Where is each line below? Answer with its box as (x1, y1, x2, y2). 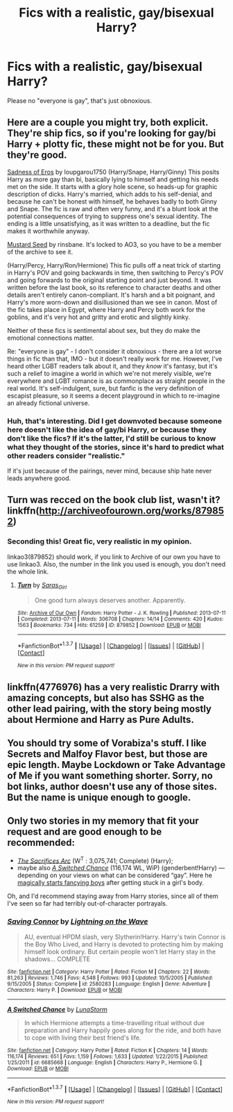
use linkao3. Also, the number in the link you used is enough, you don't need (7, 559, 226, 568)
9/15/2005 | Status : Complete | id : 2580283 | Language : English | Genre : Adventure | (7, 980, 210, 988)
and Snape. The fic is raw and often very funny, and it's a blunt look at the (7, 204, 218, 213)
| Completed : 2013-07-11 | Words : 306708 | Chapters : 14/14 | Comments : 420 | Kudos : (17, 615, 224, 623)
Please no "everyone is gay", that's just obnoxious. (7, 96, 153, 105)
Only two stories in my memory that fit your (7, 815, 199, 827)
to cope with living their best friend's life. (24, 1033, 141, 1042)
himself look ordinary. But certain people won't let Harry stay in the (24, 947, 216, 956)
